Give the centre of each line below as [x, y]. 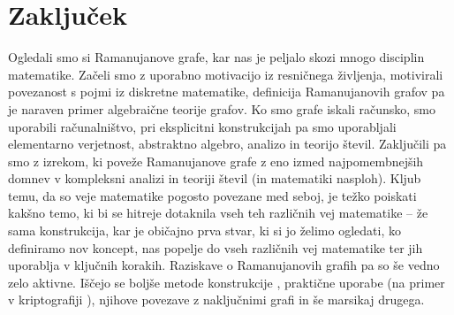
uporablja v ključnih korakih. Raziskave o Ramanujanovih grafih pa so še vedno [224, 265]
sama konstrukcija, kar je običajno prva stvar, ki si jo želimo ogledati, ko [204, 230]
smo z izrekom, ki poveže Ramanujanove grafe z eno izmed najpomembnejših [216, 161]
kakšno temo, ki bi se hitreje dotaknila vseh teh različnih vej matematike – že [218, 213]
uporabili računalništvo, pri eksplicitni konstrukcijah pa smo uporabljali [202, 126]
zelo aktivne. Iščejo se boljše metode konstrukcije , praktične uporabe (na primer [227, 282]
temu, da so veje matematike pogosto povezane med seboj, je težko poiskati [212, 195]
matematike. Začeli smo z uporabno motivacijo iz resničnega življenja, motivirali [226, 74]
